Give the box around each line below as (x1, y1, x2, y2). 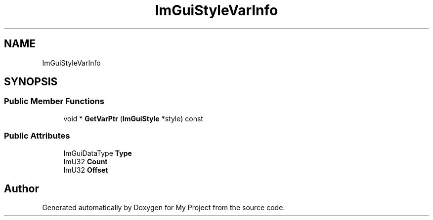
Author (4, 182, 39, 195)
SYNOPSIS (4, 75, 58, 88)
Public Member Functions (4, 96, 104, 107)
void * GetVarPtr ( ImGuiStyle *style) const (63, 114, 203, 123)
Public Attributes (4, 131, 70, 141)
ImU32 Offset (63, 165, 108, 174)
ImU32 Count (63, 157, 108, 166)
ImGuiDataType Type (63, 148, 132, 157)
